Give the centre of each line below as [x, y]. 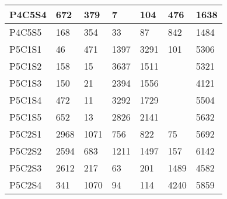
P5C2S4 [26, 185]
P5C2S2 [26, 151]
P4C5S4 [28, 14]
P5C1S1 [26, 49]
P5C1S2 [26, 66]
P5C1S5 [26, 117]
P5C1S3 [26, 83]
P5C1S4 [26, 100]
